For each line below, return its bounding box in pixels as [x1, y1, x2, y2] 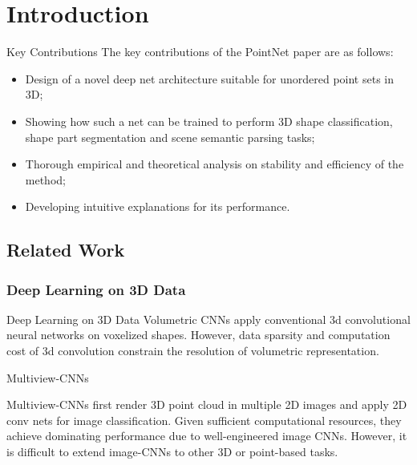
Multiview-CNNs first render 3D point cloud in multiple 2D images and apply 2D [6, 396, 407, 413]
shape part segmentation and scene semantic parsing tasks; [25, 128, 315, 145]
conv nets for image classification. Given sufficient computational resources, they [6, 411, 402, 428]
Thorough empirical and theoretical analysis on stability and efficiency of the [25, 156, 404, 172]
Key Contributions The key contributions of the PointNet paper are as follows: [6, 43, 394, 60]
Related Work [6, 237, 125, 262]
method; [25, 171, 66, 188]
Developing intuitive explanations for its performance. [25, 198, 290, 215]
